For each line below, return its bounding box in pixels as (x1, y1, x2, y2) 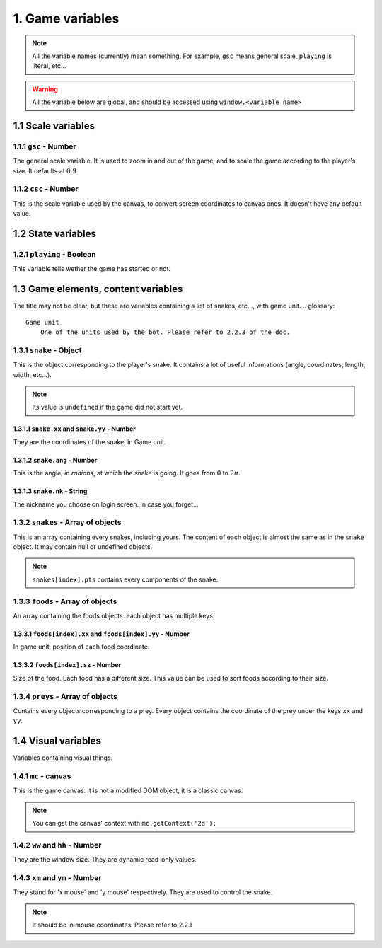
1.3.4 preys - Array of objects (13, 691, 118, 701)
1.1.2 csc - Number (13, 184, 79, 194)
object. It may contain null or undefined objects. (13, 543, 153, 551)
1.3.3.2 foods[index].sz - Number (13, 661, 122, 669)
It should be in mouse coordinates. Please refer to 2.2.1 (32, 920, 192, 930)
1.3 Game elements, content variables (13, 283, 183, 295)
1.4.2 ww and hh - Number (13, 840, 102, 850)
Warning (32, 85, 58, 93)
